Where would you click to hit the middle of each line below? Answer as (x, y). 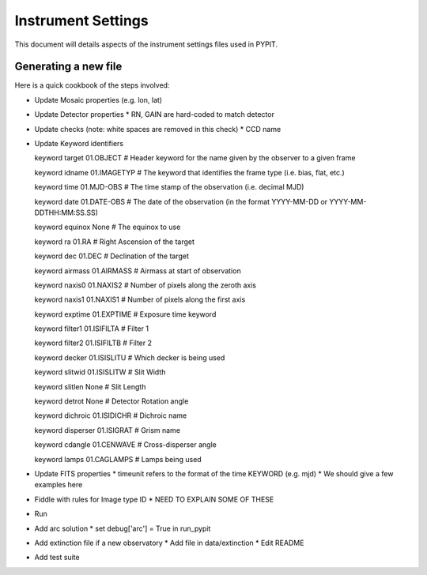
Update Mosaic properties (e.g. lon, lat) (98, 100)
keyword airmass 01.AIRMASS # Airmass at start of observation (138, 271)
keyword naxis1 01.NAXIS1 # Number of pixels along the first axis (140, 299)
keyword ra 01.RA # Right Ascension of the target (115, 242)
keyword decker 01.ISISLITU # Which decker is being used (130, 357)
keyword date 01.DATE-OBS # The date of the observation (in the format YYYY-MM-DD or (181, 201)
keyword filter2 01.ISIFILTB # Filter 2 (93, 343)
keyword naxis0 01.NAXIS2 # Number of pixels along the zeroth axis (145, 285)
